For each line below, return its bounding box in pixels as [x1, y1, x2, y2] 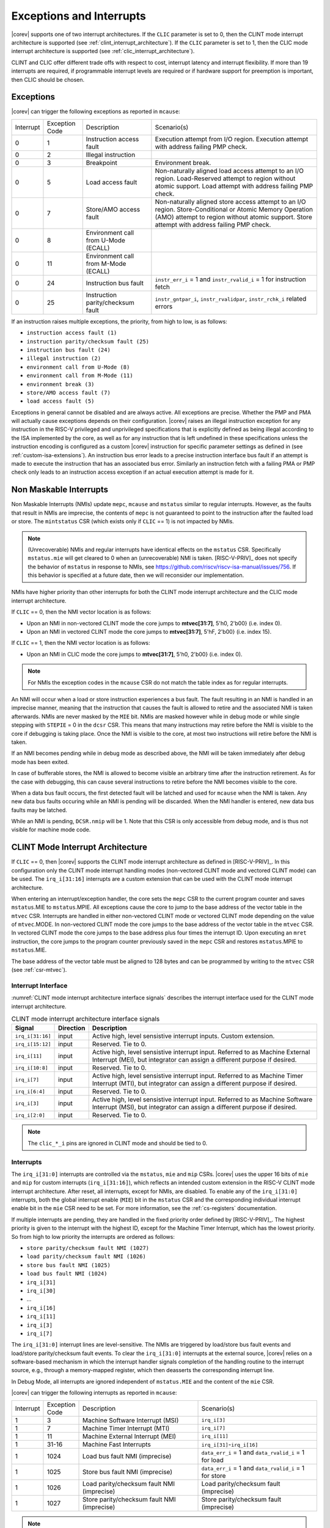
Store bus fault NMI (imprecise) [82, 1467, 173, 1476]
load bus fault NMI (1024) [26, 1270, 108, 1277]
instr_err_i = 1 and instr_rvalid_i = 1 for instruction [155, 275, 306, 284]
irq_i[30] [26, 1287, 56, 1294]
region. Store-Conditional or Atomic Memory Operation [155, 205, 313, 213]
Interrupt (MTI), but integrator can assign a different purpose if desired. [92, 1079, 298, 1088]
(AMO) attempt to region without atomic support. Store [155, 213, 312, 221]
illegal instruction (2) [26, 355, 101, 362]
